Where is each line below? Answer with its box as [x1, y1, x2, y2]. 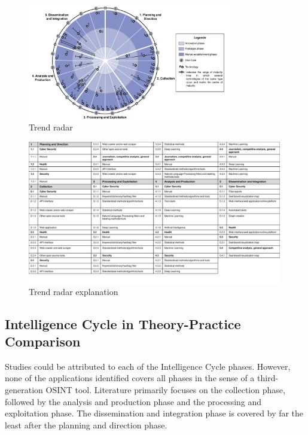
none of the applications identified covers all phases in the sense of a [5, 372, 255, 384]
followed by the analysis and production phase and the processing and [5, 395, 262, 407]
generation [5, 384, 43, 396]
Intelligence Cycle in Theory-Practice [5, 314, 241, 333]
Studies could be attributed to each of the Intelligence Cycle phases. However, [5, 360, 291, 372]
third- [257, 372, 279, 384]
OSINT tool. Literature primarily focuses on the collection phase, [45, 384, 285, 396]
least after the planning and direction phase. [5, 418, 167, 431]
